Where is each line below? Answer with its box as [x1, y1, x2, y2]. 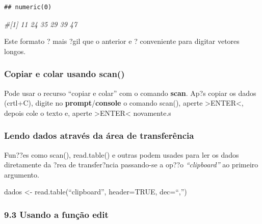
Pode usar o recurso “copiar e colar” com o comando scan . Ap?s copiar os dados [4, 87, 256, 98]
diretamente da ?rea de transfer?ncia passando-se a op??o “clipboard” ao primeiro [4, 159, 258, 170]
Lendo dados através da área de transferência [4, 129, 194, 142]
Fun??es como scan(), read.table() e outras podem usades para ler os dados [4, 149, 239, 160]
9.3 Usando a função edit [4, 208, 109, 220]
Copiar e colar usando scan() [4, 67, 125, 80]
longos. [4, 45, 26, 56]
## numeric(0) [4, 4, 52, 11]
